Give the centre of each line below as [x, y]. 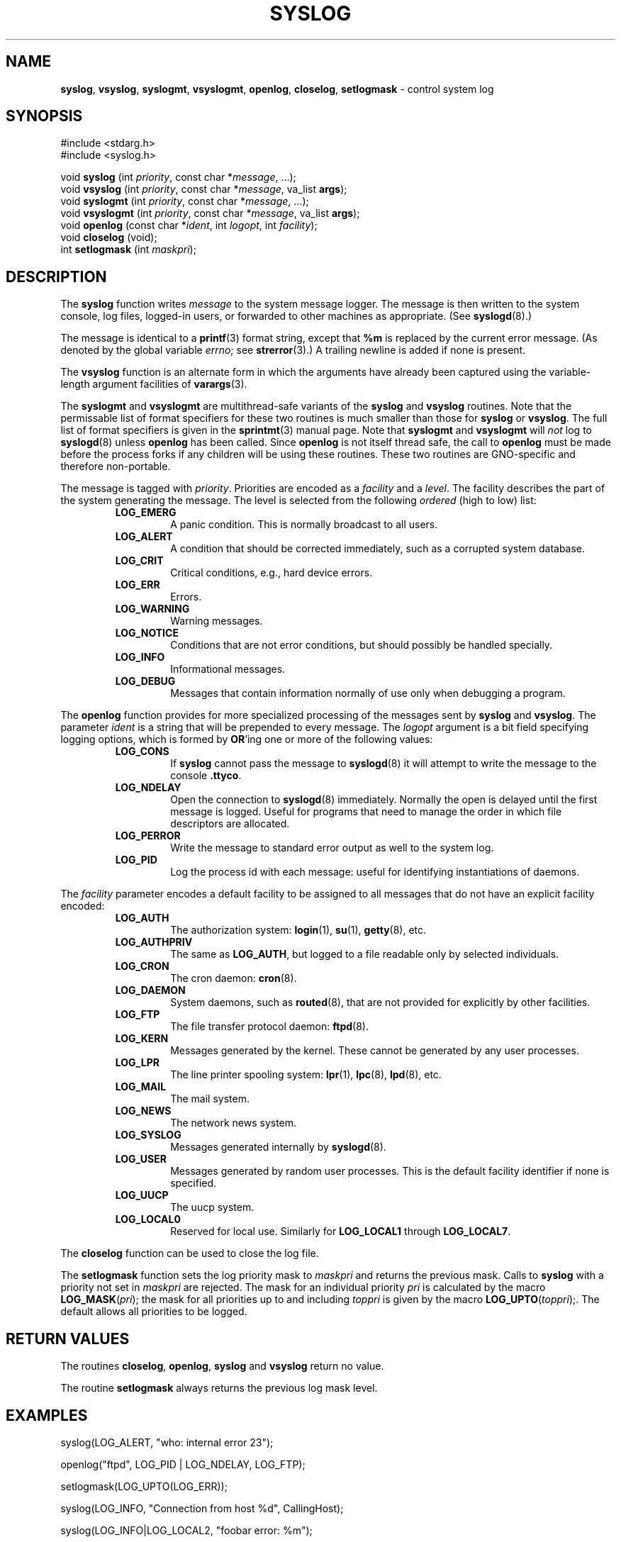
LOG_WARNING [152, 609]
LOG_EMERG [146, 513]
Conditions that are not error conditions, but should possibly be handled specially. [362, 645]
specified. [194, 1183]
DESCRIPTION [56, 276]
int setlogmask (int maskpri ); [128, 250]
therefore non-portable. [116, 466]
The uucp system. [212, 1207]
